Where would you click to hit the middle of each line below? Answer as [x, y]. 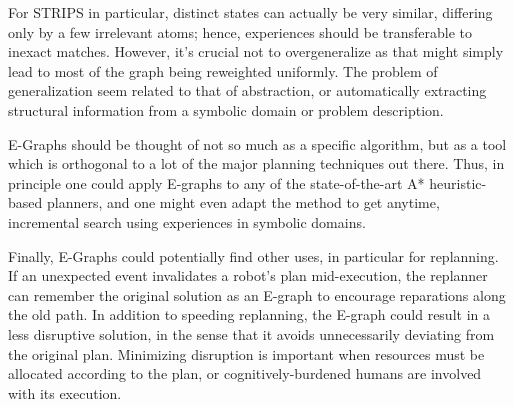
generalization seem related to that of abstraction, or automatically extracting [247, 90]
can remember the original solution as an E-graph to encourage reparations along [257, 294]
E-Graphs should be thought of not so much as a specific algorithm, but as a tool [257, 143]
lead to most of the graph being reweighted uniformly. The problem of [223, 70]
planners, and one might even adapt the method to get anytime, [243, 202]
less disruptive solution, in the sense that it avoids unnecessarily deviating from [251, 333]
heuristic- [458, 182]
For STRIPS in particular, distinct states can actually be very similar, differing [250, 12]
